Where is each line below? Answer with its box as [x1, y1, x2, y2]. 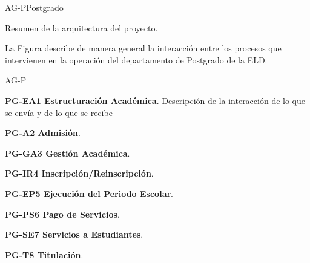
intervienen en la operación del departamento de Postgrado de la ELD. [5, 53, 268, 66]
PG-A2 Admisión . [5, 126, 81, 139]
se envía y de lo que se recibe [5, 106, 113, 119]
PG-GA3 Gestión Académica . [5, 146, 130, 159]
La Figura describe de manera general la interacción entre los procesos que [5, 42, 282, 54]
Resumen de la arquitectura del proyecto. [5, 21, 158, 34]
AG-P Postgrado [5, 1, 64, 13]
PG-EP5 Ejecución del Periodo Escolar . [5, 187, 173, 200]
